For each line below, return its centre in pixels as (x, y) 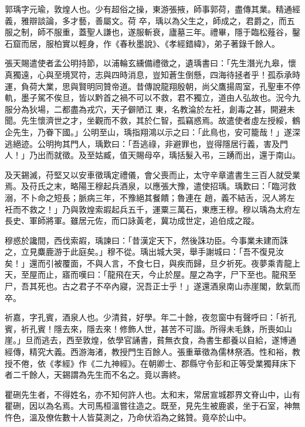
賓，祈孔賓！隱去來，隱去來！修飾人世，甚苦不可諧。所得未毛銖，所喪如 (144, 328)
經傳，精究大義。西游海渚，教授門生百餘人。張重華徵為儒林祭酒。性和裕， (148, 352)
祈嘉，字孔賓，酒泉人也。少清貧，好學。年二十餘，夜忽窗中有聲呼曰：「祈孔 (150, 317)
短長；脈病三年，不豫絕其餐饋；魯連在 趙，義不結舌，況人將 (170, 197)
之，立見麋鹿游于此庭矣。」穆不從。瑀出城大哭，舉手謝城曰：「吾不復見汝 (144, 252)
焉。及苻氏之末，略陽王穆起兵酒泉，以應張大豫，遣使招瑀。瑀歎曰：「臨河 (146, 186)
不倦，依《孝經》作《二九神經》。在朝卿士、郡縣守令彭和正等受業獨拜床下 (154, 363)
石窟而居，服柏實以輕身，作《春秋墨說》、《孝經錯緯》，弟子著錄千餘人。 (142, 43)
